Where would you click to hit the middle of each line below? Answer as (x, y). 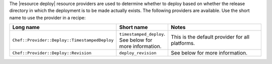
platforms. (183, 43)
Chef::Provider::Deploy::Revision (52, 53)
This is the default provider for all (210, 37)
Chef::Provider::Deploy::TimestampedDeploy (63, 40)
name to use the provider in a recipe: (47, 17)
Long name (26, 27)
